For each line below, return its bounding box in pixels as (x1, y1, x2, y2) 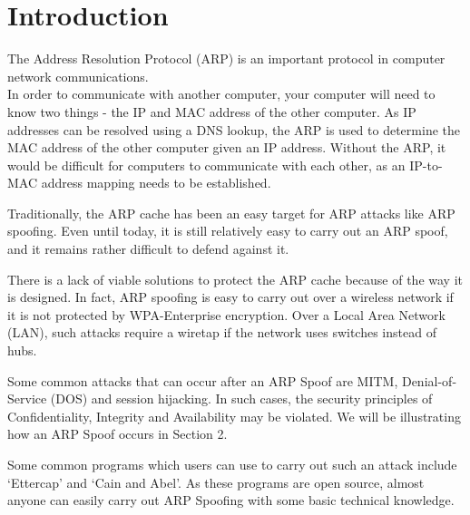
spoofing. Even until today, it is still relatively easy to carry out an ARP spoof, (7, 221, 448, 240)
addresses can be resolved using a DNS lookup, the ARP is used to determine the (7, 120, 460, 139)
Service (7, 389, 47, 408)
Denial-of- (401, 371, 457, 390)
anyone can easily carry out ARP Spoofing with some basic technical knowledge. (7, 491, 455, 510)
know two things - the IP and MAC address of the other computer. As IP (7, 102, 416, 121)
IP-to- (409, 155, 443, 174)
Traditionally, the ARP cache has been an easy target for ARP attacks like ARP (7, 203, 455, 222)
